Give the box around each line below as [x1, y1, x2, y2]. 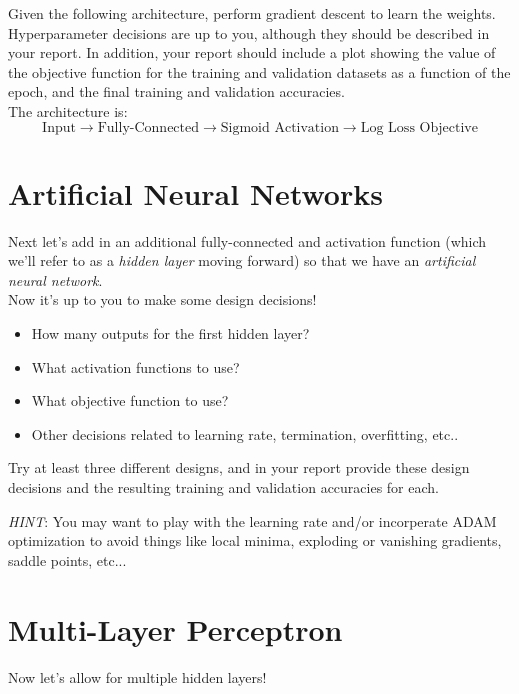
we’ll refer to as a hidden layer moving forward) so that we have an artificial [8, 250, 476, 271]
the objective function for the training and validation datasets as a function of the [8, 61, 511, 82]
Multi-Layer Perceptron [8, 608, 343, 649]
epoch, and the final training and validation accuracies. [8, 81, 345, 102]
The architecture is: [8, 100, 128, 121]
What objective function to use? [31, 390, 229, 411]
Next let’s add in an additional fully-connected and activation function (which [8, 230, 487, 251]
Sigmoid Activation [220, 120, 339, 135]
